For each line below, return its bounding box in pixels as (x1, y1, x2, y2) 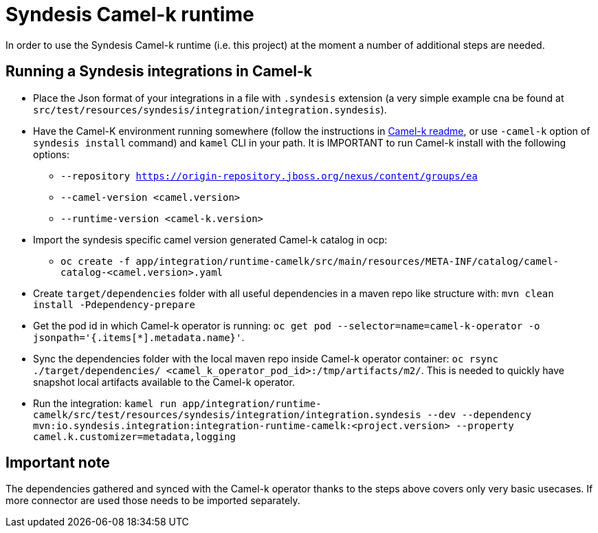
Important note (5, 454, 110, 472)
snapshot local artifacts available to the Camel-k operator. (33, 376, 295, 388)
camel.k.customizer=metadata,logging (33, 431, 236, 442)
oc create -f (60, 255, 131, 267)
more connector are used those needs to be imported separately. (5, 494, 300, 507)
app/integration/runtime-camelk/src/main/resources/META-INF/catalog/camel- (135, 255, 559, 267)
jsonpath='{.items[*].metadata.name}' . (33, 331, 245, 343)
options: (33, 148, 70, 160)
